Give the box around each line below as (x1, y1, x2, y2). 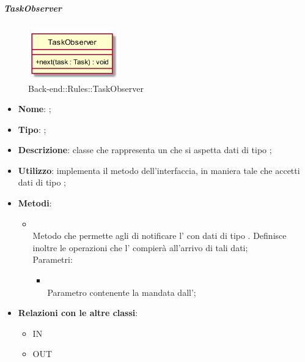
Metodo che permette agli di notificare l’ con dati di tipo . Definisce (32, 229, 287, 242)
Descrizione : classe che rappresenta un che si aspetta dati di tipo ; (18, 143, 272, 156)
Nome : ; (18, 102, 51, 115)
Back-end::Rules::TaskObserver (28, 81, 144, 94)
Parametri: (32, 253, 73, 266)
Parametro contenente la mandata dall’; (47, 285, 196, 298)
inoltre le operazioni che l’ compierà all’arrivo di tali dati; (32, 241, 248, 254)
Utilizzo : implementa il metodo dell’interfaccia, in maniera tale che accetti (18, 164, 300, 176)
